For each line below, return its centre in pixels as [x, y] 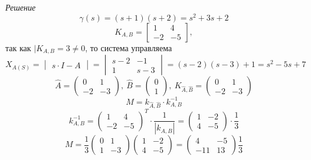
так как [18, 47]
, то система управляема [129, 47]
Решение [21, 7]
